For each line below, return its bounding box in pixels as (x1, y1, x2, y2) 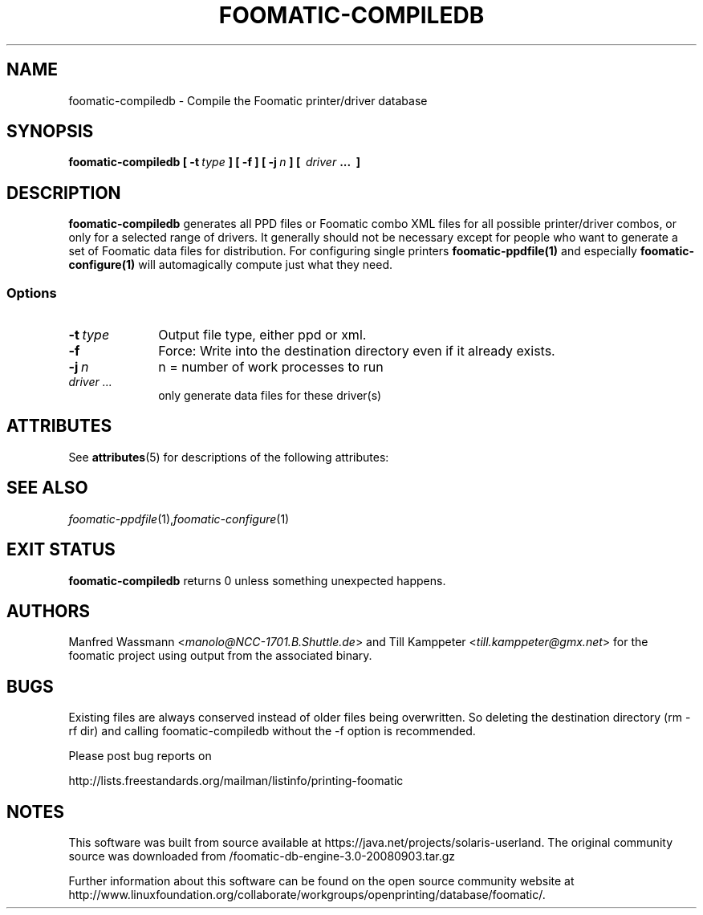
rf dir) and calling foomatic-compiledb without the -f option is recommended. (68, 724, 476, 738)
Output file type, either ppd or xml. (158, 327, 367, 344)
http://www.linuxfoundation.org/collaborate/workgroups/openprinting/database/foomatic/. (68, 888, 546, 902)
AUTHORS (6, 600, 91, 621)
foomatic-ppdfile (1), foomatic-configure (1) (68, 511, 290, 526)
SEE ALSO (6, 478, 88, 498)
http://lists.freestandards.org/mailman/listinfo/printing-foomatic (68, 774, 404, 788)
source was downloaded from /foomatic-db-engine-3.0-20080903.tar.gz (68, 849, 456, 864)
